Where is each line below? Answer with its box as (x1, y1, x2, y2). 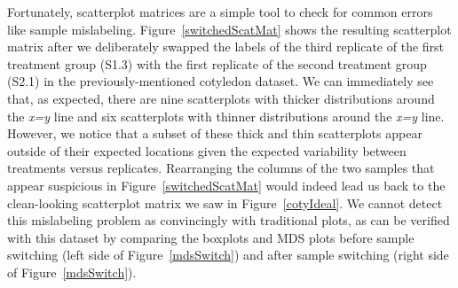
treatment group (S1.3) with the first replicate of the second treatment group (7, 54, 427, 73)
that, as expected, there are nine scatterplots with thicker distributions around (7, 89, 435, 107)
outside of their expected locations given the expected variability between (7, 141, 407, 160)
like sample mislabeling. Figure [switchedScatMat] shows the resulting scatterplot (7, 19, 452, 38)
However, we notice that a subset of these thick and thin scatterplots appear (7, 124, 422, 143)
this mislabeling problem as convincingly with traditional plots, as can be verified (7, 211, 450, 230)
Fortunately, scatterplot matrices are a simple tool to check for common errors (7, 3, 433, 20)
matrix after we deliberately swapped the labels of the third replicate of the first (7, 37, 445, 56)
